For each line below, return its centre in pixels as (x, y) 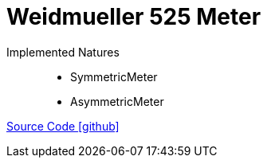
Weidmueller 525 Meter (134, 17)
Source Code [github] (63, 126)
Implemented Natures (63, 52)
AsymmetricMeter (117, 101)
